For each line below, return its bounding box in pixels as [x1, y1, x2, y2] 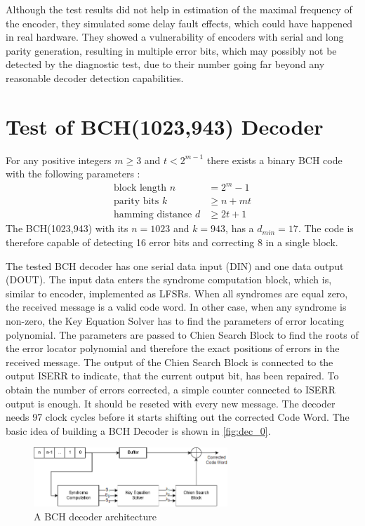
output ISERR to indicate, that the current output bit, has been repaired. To [6, 368, 339, 383]
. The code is [298, 221, 354, 236]
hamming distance [114, 210, 192, 220]
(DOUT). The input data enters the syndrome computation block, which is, [6, 272, 332, 287]
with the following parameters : [6, 166, 140, 181]
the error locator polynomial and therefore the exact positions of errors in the [6, 341, 340, 356]
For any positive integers [6, 152, 112, 167]
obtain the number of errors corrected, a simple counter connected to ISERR [6, 382, 336, 396]
